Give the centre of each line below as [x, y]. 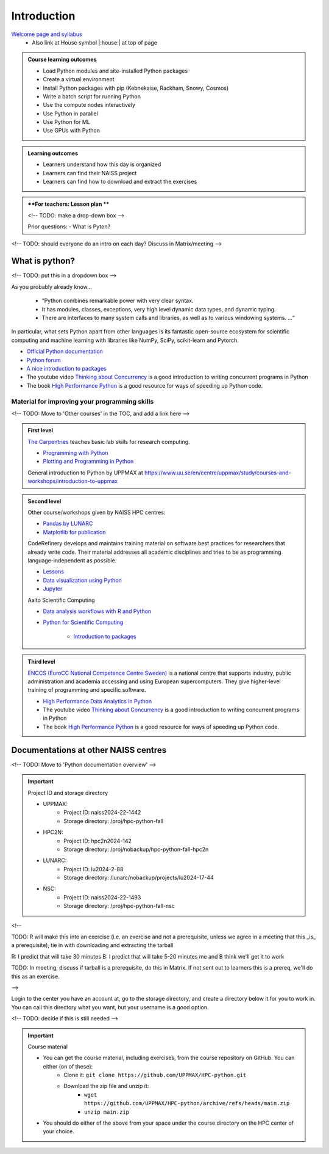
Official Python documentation [65, 352]
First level [41, 430]
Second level [44, 501]
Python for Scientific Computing [83, 622]
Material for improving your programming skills [83, 401]
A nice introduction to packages [66, 368]
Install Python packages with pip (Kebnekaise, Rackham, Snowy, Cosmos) [136, 88]
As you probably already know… [52, 286]
